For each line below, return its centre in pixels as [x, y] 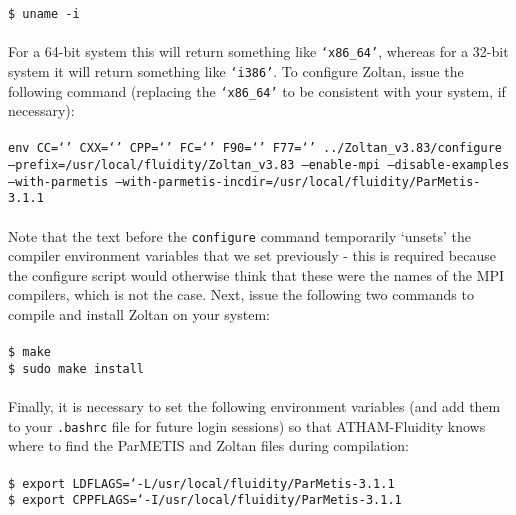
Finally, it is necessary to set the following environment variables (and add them [254, 406]
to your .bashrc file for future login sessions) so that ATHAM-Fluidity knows [247, 425]
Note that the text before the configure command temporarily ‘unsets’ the [239, 235]
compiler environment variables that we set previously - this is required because [252, 255]
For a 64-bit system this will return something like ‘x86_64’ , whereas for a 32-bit [258, 51]
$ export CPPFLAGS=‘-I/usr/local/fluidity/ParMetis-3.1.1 [205, 500]
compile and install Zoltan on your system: [139, 314]
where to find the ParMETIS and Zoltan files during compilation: [208, 445]
